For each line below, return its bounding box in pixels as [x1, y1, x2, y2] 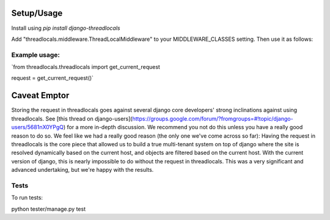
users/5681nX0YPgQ [11, 124, 64, 131]
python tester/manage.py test [11, 205, 86, 213]
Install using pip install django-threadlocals [11, 24, 120, 32]
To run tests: [11, 194, 43, 201]
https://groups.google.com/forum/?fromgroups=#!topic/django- [132, 115, 293, 122]
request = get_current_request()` [11, 74, 94, 82]
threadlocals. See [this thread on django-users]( [11, 115, 133, 122]
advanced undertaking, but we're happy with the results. [11, 166, 154, 174]
